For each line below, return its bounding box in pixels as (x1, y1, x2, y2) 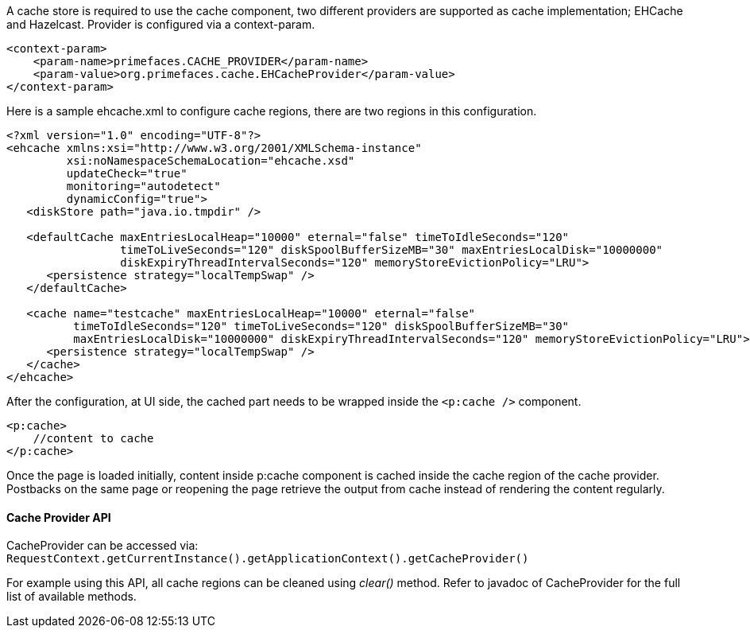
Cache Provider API (6, 510, 111, 524)
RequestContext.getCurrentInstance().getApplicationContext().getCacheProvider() (6, 552, 529, 566)
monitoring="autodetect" (66, 180, 221, 193)
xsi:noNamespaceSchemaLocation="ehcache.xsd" (66, 154, 355, 167)
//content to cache (33, 432, 154, 445)
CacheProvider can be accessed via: (6, 539, 199, 553)
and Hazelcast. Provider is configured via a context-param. (6, 18, 315, 31)
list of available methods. (6, 589, 137, 604)
